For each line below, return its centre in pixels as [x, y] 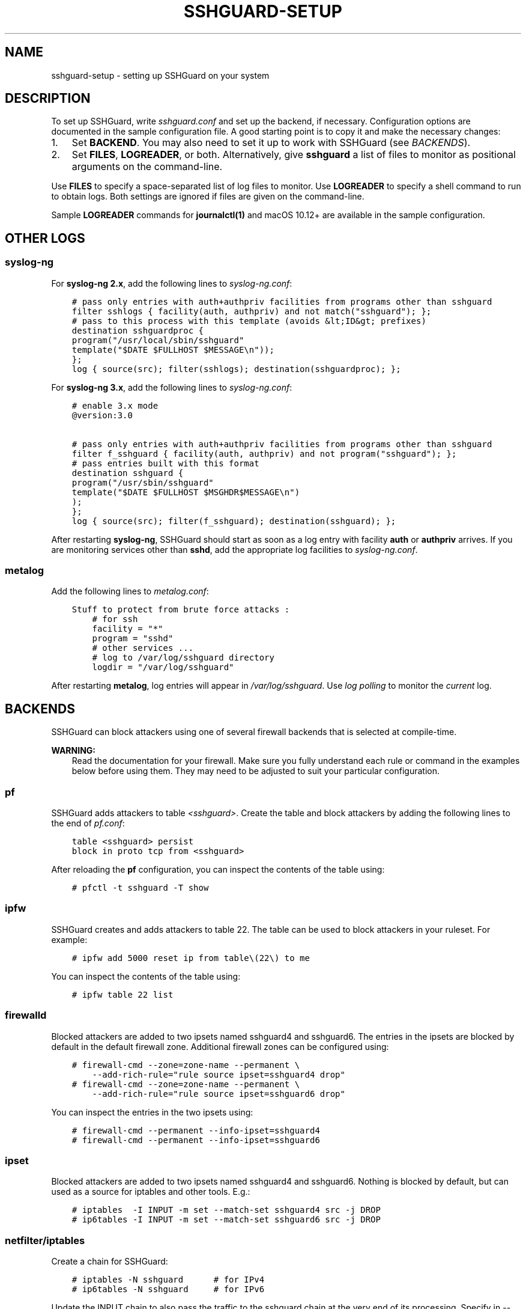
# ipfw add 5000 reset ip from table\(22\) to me [191, 958]
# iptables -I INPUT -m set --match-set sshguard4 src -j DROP [226, 1210]
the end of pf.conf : [88, 823]
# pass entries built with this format [165, 463]
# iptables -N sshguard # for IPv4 [168, 1280]
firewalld [26, 1015]
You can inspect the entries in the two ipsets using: [152, 1112]
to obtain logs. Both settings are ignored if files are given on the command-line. [208, 197]
